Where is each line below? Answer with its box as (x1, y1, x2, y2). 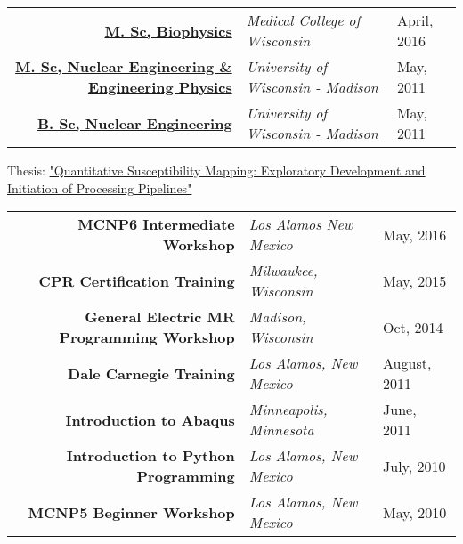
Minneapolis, (248, 399, 328, 420)
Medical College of (246, 10, 361, 30)
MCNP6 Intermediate (77, 214, 235, 235)
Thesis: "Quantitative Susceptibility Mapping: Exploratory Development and (7, 161, 426, 179)
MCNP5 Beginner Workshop (28, 501, 235, 523)
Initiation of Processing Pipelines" (7, 178, 192, 197)
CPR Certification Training (38, 270, 235, 291)
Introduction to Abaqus (65, 409, 235, 430)
